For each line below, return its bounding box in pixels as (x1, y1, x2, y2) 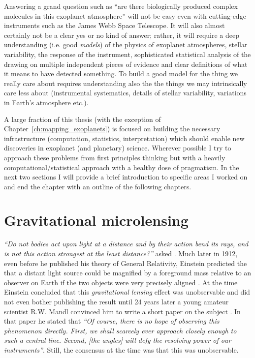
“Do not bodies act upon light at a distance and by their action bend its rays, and (4, 239, 249, 249)
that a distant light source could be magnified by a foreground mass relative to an (4, 268, 252, 278)
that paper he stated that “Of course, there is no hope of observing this (4, 316, 220, 326)
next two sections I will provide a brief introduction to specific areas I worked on (4, 172, 248, 182)
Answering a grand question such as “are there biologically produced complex (4, 1, 238, 11)
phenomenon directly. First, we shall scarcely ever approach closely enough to (4, 325, 237, 335)
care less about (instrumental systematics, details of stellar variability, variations (4, 88, 247, 98)
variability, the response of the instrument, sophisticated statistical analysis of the (4, 49, 251, 59)
